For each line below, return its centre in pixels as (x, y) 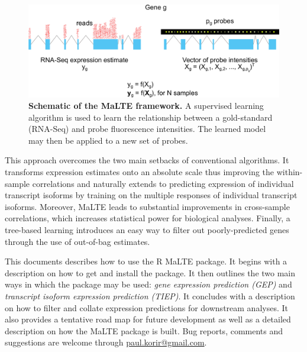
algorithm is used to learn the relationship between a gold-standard (151, 117)
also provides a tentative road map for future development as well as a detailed (148, 319)
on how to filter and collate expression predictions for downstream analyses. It (146, 307)
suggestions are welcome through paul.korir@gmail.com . (106, 342)
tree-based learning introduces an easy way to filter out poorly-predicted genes (147, 230)
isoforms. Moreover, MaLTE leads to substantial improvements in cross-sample (147, 206)
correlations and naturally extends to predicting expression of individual (163, 183)
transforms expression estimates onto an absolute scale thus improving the (140, 172)
